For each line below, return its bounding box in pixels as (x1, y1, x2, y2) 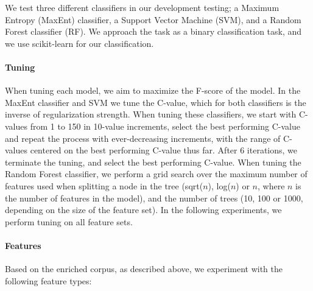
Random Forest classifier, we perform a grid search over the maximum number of (5, 167, 308, 180)
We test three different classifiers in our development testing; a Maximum (5, 1, 280, 13)
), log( (208, 179, 231, 192)
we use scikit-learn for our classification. (5, 37, 154, 49)
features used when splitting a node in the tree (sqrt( (5, 179, 203, 192)
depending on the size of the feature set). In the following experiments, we (5, 203, 282, 216)
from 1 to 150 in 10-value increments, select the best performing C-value (30, 119, 300, 132)
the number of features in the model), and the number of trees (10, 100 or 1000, (5, 191, 303, 204)
